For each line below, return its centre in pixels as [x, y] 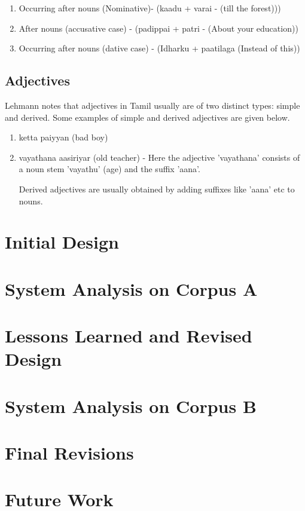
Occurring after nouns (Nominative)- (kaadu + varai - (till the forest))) [150, 8]
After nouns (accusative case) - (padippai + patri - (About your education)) [158, 28]
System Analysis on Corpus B [131, 406]
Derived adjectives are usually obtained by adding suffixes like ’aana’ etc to [157, 189]
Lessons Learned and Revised [129, 336]
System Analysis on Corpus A [131, 288]
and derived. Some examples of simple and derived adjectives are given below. [147, 117]
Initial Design [62, 242]
